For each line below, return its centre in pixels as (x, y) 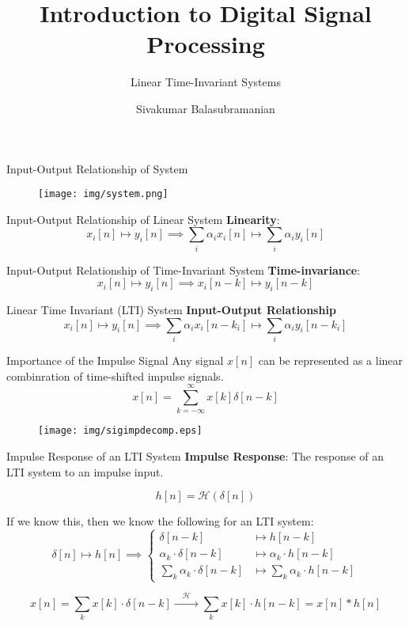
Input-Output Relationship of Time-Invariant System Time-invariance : (184, 269)
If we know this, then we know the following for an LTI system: (160, 521)
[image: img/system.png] (103, 194)
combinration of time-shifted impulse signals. (115, 376)
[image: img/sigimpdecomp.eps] (120, 431)
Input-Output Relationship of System (97, 168)
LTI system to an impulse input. (85, 471)
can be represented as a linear (331, 360)
